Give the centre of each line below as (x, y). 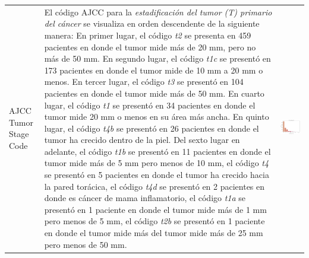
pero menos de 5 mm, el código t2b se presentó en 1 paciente (154, 221)
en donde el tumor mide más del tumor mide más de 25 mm (154, 233)
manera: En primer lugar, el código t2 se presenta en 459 (148, 35)
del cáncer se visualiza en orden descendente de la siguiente (152, 23)
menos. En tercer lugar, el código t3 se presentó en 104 (144, 82)
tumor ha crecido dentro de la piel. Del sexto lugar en (142, 140)
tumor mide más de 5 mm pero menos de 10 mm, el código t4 (157, 163)
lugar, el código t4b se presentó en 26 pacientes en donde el (152, 128)
